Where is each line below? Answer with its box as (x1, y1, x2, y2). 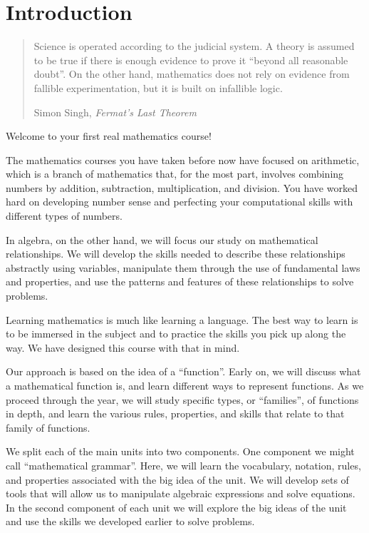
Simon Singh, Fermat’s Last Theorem (33, 104, 197, 119)
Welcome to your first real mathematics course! (6, 128, 212, 143)
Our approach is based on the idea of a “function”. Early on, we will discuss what (6, 364, 361, 379)
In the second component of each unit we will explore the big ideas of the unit (6, 499, 347, 514)
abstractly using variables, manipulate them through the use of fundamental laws (6, 260, 360, 275)
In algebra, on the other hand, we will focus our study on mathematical (6, 232, 318, 247)
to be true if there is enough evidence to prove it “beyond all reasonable (33, 52, 348, 67)
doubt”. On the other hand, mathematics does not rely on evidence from (33, 66, 350, 81)
